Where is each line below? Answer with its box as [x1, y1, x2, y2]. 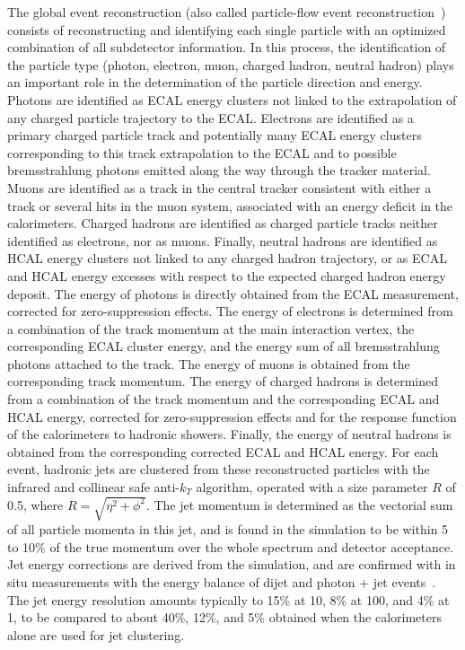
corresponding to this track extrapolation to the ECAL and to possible [7, 143, 397, 162]
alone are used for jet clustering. [7, 625, 185, 644]
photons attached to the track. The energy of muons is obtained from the [7, 354, 410, 373]
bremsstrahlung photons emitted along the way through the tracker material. [7, 161, 431, 180]
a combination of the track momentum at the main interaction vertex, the [7, 319, 415, 338]
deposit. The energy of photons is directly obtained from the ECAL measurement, [7, 284, 459, 303]
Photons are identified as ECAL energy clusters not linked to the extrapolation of [7, 90, 457, 109]
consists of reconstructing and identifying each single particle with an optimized [7, 20, 446, 39]
